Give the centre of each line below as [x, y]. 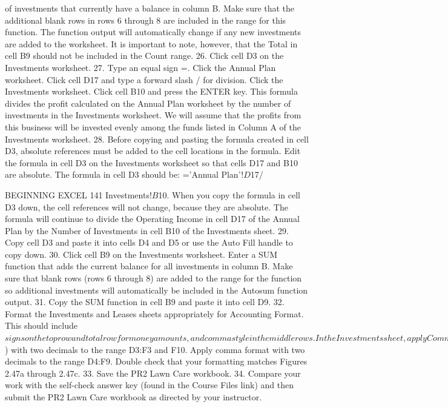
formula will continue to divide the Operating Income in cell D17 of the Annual [152, 219]
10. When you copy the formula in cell [229, 194]
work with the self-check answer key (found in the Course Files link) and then [149, 385]
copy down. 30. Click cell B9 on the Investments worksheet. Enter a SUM [141, 254]
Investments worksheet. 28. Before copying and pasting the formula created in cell [157, 139]
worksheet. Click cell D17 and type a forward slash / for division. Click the [144, 79]
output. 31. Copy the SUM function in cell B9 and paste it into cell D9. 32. [145, 302]
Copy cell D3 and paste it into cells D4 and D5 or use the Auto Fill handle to [149, 242]
